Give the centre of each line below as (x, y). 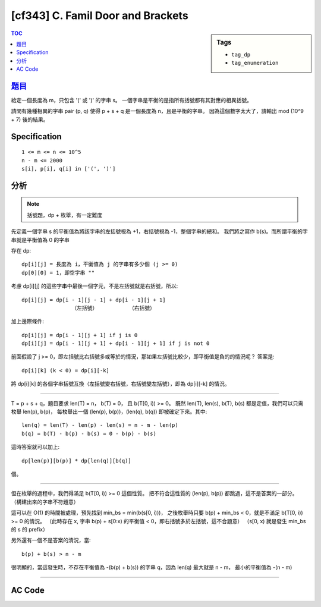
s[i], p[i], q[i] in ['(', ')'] (69, 169)
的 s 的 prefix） (30, 529)
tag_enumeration (255, 63)
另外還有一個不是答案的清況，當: (51, 540)
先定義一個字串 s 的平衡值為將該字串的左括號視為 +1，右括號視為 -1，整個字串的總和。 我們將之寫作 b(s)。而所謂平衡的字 (160, 231)
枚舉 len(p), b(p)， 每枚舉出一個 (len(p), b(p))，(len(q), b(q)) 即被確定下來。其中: (109, 412)
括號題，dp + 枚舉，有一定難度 (65, 215)
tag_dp (241, 54)
